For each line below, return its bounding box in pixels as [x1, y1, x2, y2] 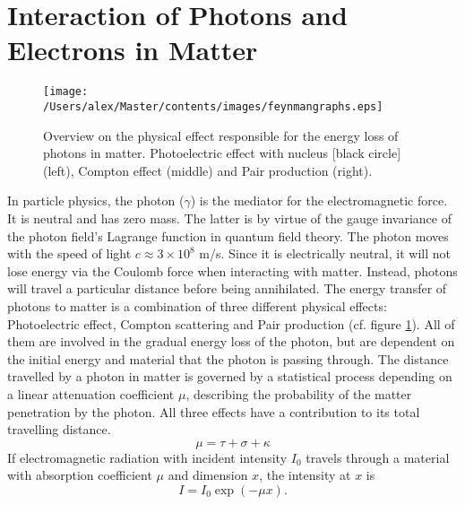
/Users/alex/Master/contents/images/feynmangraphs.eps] [43, 100, 383, 113]
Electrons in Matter [7, 31, 258, 68]
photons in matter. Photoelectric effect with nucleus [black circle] [43, 144, 401, 162]
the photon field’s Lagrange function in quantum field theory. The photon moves [7, 226, 449, 245]
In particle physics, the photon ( [7, 191, 185, 210]
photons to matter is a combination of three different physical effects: [7, 296, 387, 315]
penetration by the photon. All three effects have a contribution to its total [7, 402, 420, 421]
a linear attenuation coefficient [7, 384, 175, 403]
